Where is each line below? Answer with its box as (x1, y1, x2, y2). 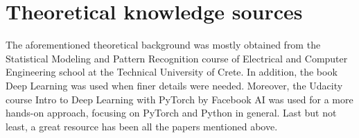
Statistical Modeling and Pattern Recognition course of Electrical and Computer (6, 51, 348, 65)
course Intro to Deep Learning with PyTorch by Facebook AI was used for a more (6, 92, 353, 106)
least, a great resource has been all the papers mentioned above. (6, 119, 278, 133)
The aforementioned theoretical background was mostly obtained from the (6, 37, 321, 52)
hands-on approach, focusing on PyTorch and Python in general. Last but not (6, 105, 337, 120)
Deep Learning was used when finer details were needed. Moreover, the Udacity (6, 78, 343, 92)
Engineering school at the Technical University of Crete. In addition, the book (6, 64, 338, 79)
